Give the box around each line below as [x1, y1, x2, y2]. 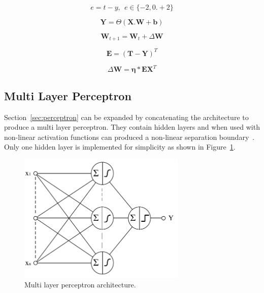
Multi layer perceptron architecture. [24, 279, 136, 290]
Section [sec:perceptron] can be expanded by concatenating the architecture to [4, 111, 249, 122]
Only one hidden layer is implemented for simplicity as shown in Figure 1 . [4, 141, 236, 152]
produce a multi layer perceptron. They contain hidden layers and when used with [4, 122, 260, 132]
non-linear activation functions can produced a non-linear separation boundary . [4, 131, 255, 142]
